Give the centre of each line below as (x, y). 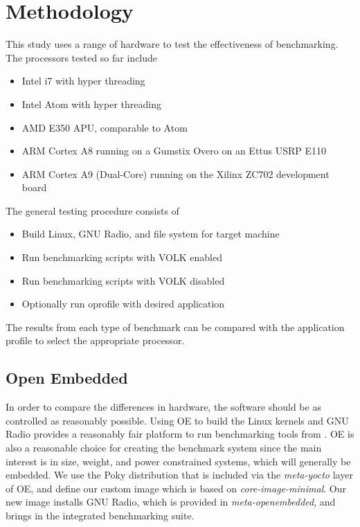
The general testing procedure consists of (92, 210)
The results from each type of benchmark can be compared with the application (175, 327)
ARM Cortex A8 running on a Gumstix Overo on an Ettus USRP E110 (174, 151)
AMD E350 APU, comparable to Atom (105, 127)
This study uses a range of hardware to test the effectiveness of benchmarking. (172, 44)
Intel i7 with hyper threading (83, 81)
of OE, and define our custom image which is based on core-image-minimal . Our (176, 488)
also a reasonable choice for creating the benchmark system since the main (164, 448)
